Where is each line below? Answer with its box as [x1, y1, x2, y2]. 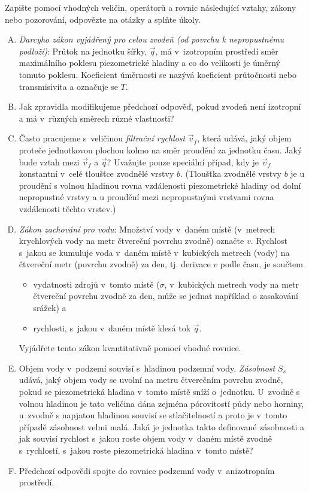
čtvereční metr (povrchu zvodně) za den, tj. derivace [19, 258, 211, 270]
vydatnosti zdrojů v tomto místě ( [33, 277, 160, 290]
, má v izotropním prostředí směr [155, 44, 278, 57]
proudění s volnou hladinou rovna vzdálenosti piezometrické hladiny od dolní [19, 179, 301, 191]
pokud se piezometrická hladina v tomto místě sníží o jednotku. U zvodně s [19, 385, 300, 398]
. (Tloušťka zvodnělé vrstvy [180, 167, 281, 180]
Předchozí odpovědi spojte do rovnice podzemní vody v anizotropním [19, 464, 275, 476]
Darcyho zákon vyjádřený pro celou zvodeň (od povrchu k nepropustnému [19, 33, 284, 46]
